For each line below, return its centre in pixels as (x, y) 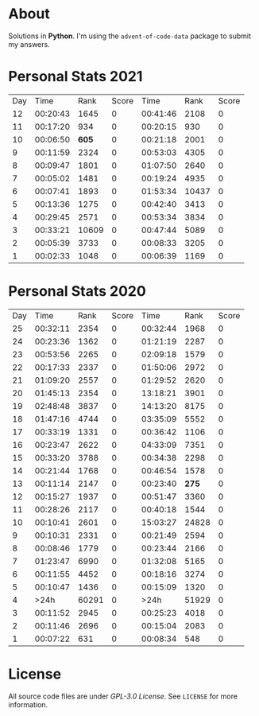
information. (28, 704)
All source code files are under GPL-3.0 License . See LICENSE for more (123, 696)
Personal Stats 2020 (77, 292)
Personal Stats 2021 (75, 77)
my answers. (29, 44)
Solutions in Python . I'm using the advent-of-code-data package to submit (130, 36)
